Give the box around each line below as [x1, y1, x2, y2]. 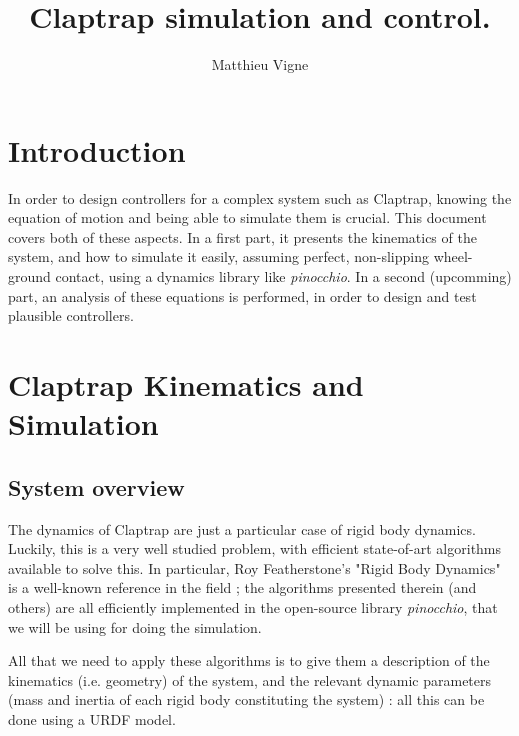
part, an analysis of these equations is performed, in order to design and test [8, 285, 477, 306]
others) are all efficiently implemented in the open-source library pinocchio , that [8, 596, 498, 617]
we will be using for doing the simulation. [8, 616, 262, 637]
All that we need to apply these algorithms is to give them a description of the [8, 650, 490, 671]
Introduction [8, 129, 186, 170]
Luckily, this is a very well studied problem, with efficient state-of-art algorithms [8, 538, 502, 559]
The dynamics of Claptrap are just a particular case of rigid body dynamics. [8, 518, 476, 539]
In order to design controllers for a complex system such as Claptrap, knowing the [8, 187, 512, 208]
